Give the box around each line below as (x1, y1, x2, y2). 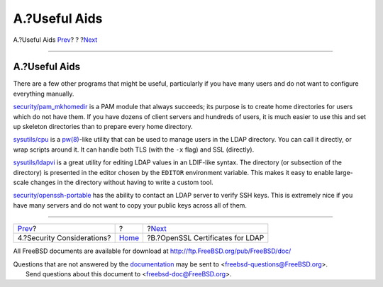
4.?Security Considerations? (17, 233, 111, 243)
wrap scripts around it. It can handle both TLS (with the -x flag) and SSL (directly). (13, 145, 255, 154)
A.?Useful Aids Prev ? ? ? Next (13, 35, 98, 44)
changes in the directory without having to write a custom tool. (30, 178, 213, 186)
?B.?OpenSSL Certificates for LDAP (146, 233, 265, 243)
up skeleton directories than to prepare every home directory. (13, 123, 193, 131)
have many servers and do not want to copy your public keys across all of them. (13, 201, 248, 209)
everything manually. (13, 89, 74, 98)
